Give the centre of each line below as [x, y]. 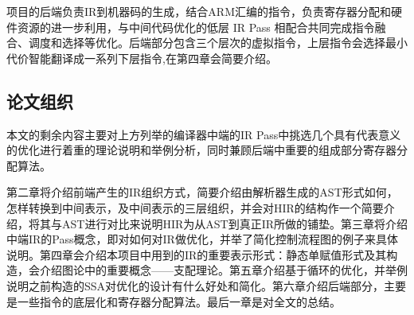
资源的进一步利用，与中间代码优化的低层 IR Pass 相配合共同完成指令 [196, 27]
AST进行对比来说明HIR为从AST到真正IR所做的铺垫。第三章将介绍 [234, 223]
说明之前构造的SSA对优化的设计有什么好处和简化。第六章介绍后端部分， [195, 285]
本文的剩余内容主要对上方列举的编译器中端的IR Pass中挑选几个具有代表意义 [204, 134]
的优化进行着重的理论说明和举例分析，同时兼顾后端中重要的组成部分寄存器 [201, 150]
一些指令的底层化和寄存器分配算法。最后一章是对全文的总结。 [179, 301]
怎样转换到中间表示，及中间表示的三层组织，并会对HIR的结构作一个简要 [195, 207]
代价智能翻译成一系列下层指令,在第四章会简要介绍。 [142, 58]
